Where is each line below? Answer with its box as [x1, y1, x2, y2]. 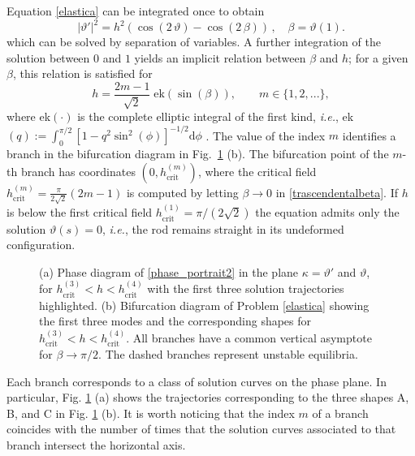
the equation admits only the [255, 204, 400, 221]
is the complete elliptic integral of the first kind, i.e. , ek [77, 108, 354, 125]
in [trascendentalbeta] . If [275, 183, 398, 200]
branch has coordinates [20, 162, 136, 179]
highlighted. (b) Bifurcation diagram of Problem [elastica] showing [39, 296, 370, 313]
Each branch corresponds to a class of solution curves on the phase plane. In [6, 372, 387, 389]
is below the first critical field [6, 204, 153, 221]
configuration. [6, 236, 76, 253]
